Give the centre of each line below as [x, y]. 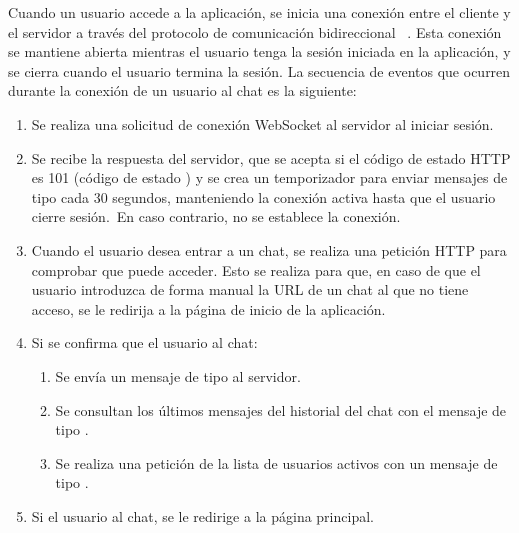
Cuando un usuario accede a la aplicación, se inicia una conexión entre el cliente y [259, 12]
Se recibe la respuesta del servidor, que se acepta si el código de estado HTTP [271, 157]
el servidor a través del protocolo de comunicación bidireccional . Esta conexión [255, 31]
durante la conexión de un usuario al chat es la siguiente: [182, 90]
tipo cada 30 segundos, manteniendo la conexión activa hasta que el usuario [263, 196]
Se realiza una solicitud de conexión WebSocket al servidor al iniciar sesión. [262, 123]
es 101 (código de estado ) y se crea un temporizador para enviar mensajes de [269, 177]
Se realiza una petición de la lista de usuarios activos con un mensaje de [276, 462]
